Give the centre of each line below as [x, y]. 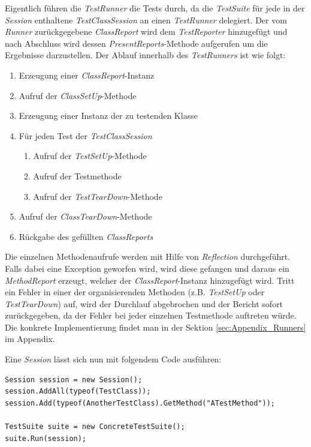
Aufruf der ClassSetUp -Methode [78, 95]
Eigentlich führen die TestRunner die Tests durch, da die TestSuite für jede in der [155, 8]
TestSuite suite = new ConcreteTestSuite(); [95, 427]
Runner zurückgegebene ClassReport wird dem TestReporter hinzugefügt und [146, 31]
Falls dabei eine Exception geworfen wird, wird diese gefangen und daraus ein [147, 268]
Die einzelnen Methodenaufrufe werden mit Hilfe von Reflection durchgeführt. [148, 256]
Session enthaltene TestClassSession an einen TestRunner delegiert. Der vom [146, 19]
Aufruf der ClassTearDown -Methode [85, 216]
